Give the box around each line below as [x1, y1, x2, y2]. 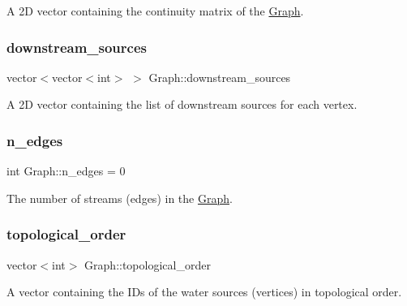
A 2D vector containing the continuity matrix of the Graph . [6, 2, 304, 19]
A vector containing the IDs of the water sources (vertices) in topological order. [6, 283, 402, 300]
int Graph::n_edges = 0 [6, 162, 126, 179]
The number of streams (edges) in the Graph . [6, 189, 233, 206]
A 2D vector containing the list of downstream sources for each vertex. [6, 96, 358, 113]
